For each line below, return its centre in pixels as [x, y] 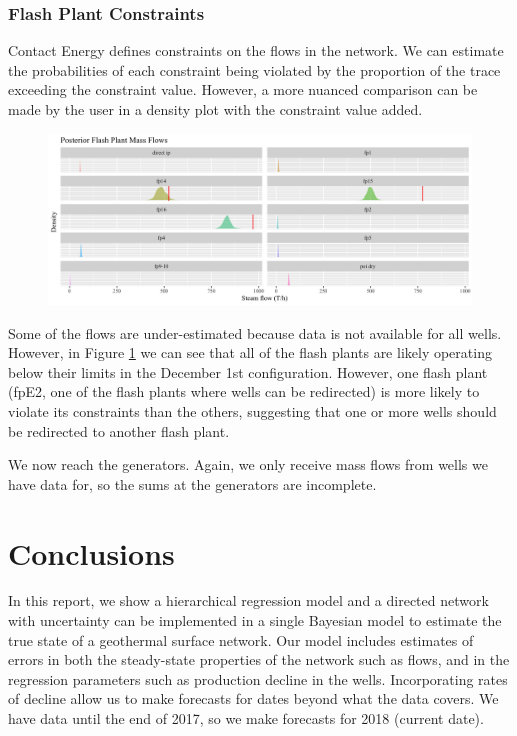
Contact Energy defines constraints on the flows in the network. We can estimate [256, 50]
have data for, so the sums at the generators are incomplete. [192, 483]
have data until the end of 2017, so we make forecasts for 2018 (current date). [246, 718]
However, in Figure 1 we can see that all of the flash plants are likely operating [250, 352]
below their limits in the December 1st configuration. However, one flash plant [248, 371]
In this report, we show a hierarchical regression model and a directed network [248, 600]
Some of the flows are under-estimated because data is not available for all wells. [255, 332]
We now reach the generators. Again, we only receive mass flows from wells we [248, 464]
